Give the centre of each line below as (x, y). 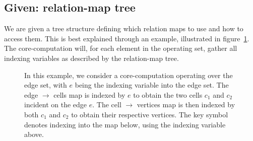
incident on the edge (56, 104)
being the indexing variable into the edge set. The (152, 85)
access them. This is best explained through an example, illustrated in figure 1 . (127, 38)
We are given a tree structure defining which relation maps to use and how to (124, 28)
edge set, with (46, 85)
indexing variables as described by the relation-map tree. (91, 58)
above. (34, 134)
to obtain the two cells (168, 94)
